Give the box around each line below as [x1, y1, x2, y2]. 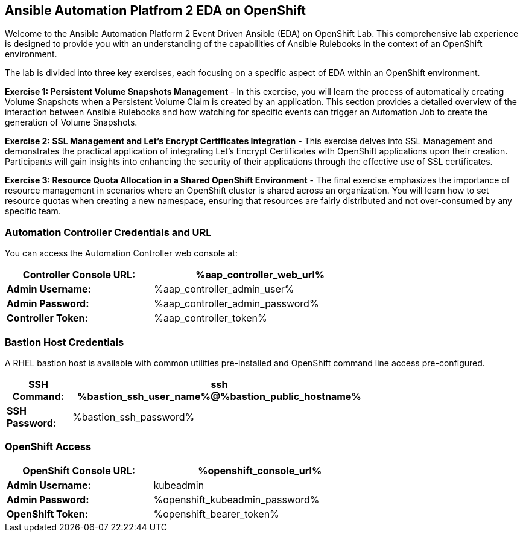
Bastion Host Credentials [5, 335, 124, 348]
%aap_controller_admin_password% [154, 297, 319, 310]
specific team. [5, 206, 61, 217]
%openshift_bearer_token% [153, 507, 279, 520]
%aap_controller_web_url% [195, 268, 325, 281]
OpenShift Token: [7, 507, 89, 520]
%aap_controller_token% [154, 312, 267, 325]
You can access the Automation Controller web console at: [5, 248, 238, 259]
